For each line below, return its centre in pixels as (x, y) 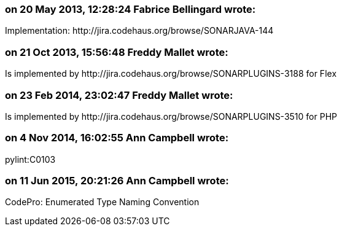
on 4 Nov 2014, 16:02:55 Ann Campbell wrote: (117, 138)
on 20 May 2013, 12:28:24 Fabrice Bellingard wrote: (130, 9)
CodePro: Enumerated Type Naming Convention (102, 202)
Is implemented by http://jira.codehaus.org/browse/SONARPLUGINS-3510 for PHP (171, 116)
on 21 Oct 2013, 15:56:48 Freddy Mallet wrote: (117, 52)
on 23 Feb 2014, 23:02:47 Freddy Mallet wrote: (119, 95)
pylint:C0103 (30, 159)
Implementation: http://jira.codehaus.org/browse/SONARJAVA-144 (139, 31)
